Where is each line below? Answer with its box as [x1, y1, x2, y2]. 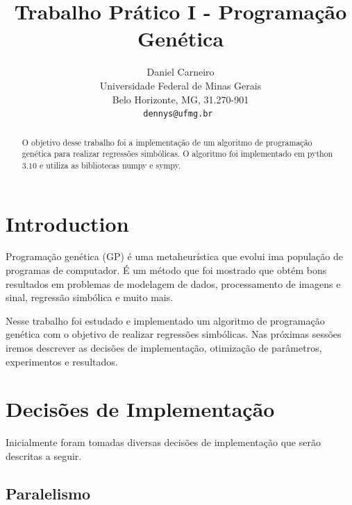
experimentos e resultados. [6, 354, 118, 368]
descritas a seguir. [6, 448, 82, 463]
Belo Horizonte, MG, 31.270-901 [112, 92, 249, 106]
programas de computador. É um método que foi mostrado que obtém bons [6, 263, 327, 277]
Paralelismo [6, 482, 91, 504]
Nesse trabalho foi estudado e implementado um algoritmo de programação [6, 313, 325, 327]
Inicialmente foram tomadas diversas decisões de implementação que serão [6, 435, 321, 450]
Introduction [6, 209, 129, 237]
